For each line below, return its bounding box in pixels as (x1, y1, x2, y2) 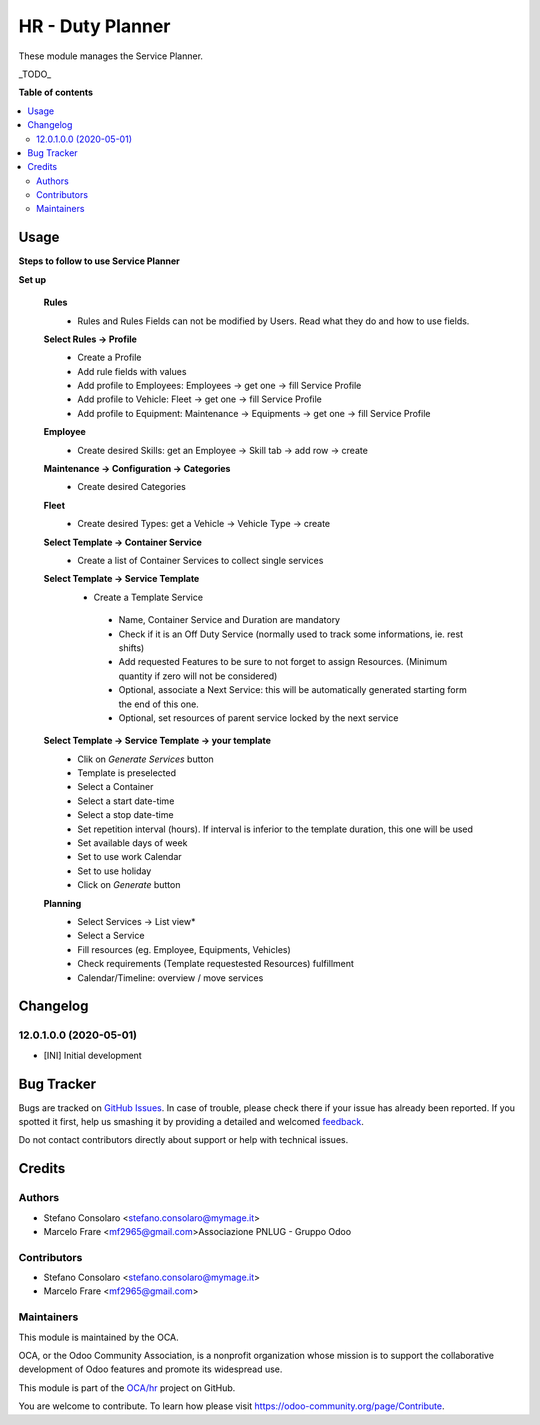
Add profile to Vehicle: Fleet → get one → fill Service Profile (77, 393, 322, 405)
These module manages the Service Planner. (18, 50, 204, 62)
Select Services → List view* (77, 915, 196, 927)
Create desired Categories (77, 481, 187, 493)
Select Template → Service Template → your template (43, 735, 272, 747)
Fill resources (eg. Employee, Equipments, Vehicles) (77, 943, 292, 955)
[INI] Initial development (43, 1049, 142, 1061)
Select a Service (77, 930, 145, 942)
